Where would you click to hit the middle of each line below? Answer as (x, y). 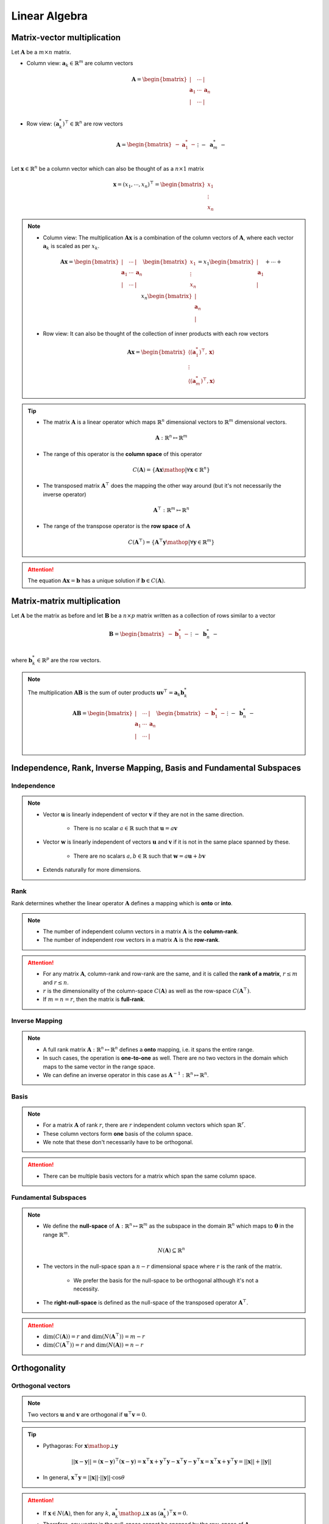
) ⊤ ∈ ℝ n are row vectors (93, 123)
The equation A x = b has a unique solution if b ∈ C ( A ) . (97, 581)
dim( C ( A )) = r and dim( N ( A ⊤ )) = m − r (94, 1336)
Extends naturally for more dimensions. (92, 870)
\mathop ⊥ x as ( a (141, 1513)
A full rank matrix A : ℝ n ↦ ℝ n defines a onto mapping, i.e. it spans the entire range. (148, 1049)
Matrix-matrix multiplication (66, 601)
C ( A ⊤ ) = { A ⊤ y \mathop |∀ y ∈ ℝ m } (172, 541)
